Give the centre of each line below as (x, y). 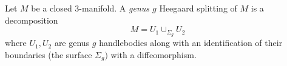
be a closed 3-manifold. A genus (90, 8)
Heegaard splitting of (198, 8)
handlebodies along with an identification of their (191, 43)
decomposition (32, 20)
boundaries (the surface (49, 54)
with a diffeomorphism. (154, 54)
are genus (72, 43)
